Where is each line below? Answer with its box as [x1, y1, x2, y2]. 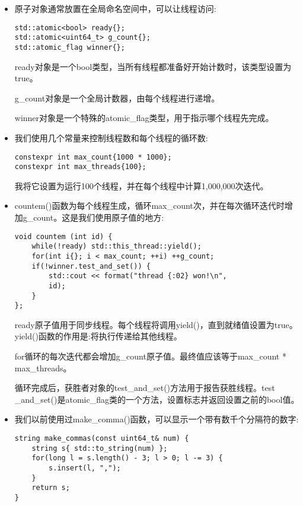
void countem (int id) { [14, 232, 113, 241]
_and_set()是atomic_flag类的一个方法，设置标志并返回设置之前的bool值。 [14, 393, 299, 405]
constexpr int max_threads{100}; [14, 163, 146, 171]
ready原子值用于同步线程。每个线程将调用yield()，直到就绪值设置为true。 [14, 318, 298, 330]
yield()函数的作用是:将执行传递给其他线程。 [14, 330, 182, 342]
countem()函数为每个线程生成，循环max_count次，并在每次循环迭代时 [14, 199, 285, 212]
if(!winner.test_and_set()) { [31, 262, 151, 270]
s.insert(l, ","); [49, 464, 121, 472]
